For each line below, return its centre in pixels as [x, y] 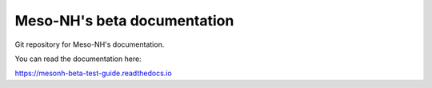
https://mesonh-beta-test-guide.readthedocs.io [93, 73]
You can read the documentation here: [78, 59]
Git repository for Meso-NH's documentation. [90, 44]
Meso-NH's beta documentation [124, 21]
